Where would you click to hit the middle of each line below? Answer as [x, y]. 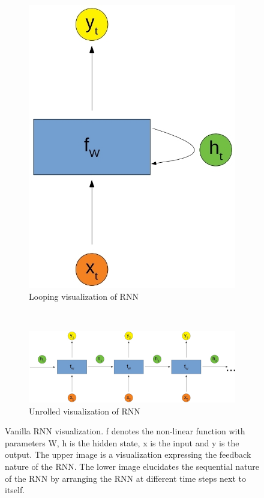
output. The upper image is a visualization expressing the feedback [128, 454]
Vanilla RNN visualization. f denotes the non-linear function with [125, 431]
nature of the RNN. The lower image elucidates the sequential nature [132, 466]
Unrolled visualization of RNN [85, 411]
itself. [15, 490]
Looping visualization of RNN [84, 296]
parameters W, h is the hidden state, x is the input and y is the [122, 442]
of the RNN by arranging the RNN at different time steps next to [125, 478]
